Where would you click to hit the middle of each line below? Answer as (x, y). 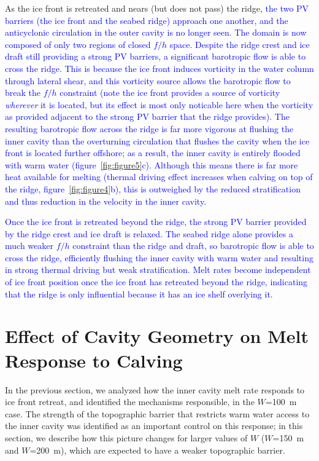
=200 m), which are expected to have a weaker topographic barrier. (157, 450)
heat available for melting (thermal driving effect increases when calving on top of (159, 177)
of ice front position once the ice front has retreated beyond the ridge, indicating (156, 282)
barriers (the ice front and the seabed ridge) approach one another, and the (147, 20)
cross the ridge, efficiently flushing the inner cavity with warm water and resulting (159, 257)
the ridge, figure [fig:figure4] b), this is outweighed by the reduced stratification (153, 188)
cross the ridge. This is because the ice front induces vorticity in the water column (159, 68)
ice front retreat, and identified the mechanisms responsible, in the (130, 402)
